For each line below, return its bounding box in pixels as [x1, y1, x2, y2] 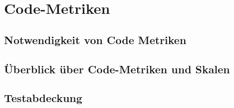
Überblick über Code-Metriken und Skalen [4, 61, 230, 76]
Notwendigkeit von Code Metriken [4, 32, 187, 47]
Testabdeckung [4, 90, 82, 106]
